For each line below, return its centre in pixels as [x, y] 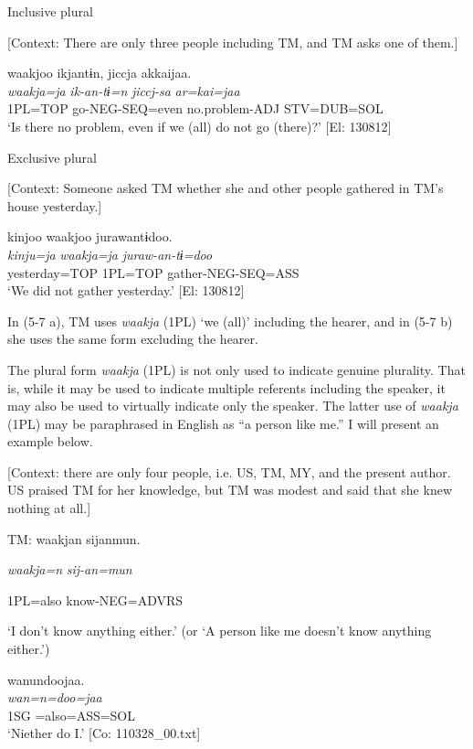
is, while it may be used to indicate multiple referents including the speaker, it [226, 387]
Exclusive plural [52, 157]
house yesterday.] [55, 205]
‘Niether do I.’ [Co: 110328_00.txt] [104, 733]
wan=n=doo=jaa [55, 697]
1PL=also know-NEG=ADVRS [95, 599]
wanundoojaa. [46, 679]
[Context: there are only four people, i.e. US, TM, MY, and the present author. [229, 471]
